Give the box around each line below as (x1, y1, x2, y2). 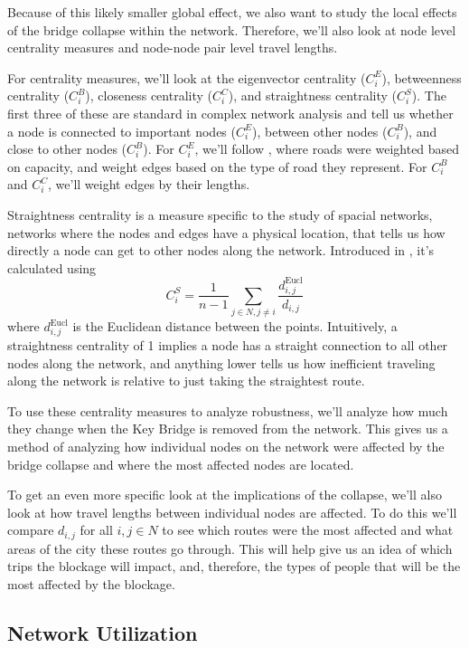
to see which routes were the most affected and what (162, 520, 454, 539)
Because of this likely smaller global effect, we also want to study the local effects (7, 3, 457, 21)
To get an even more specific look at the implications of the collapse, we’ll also (7, 485, 442, 504)
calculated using (7, 258, 97, 277)
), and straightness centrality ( (228, 86, 397, 105)
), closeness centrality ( (85, 86, 212, 105)
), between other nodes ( (252, 121, 388, 140)
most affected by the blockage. (7, 575, 175, 594)
